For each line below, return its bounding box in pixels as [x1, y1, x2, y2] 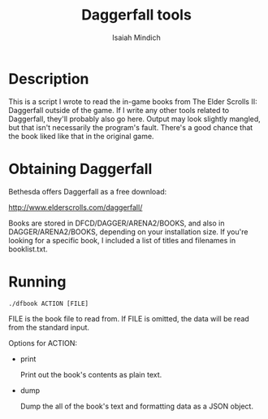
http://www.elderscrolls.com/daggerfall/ [8, 202, 143, 212]
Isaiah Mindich [112, 33, 161, 42]
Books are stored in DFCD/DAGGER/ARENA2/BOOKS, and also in [8, 218, 225, 228]
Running [8, 273, 67, 290]
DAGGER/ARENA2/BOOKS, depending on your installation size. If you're [8, 226, 249, 237]
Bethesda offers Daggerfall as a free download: [8, 186, 167, 196]
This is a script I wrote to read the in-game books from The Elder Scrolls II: [8, 96, 257, 107]
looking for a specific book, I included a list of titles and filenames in [8, 235, 236, 245]
